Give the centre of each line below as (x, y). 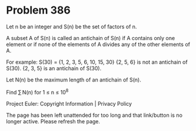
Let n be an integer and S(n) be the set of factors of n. (72, 27)
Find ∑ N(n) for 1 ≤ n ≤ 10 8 (37, 91)
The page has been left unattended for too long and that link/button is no (94, 115)
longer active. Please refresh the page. (53, 121)
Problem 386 (38, 10)
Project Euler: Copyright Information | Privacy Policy (69, 103)
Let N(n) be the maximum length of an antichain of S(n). (74, 80)
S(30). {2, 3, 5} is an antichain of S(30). (54, 68)
